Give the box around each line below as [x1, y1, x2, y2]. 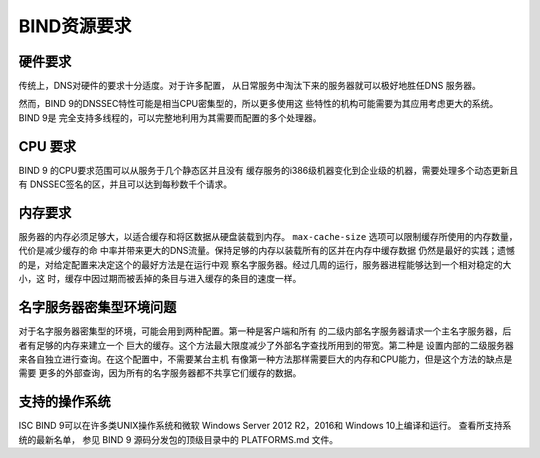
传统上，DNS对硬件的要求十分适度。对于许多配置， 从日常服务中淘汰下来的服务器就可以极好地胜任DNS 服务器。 [18, 80, 482, 92]
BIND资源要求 [18, 15, 132, 37]
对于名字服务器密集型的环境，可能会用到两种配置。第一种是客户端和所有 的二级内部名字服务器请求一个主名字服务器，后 [18, 325, 512, 337]
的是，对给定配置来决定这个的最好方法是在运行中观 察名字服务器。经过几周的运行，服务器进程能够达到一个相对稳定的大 [18, 258, 512, 270]
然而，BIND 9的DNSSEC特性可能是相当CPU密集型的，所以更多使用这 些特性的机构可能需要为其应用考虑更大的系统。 [18, 98, 499, 110]
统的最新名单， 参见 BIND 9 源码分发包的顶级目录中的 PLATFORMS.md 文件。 [18, 433, 339, 445]
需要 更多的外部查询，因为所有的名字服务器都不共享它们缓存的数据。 [18, 367, 302, 379]
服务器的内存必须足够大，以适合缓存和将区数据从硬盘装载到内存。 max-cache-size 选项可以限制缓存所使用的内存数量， [18, 231, 518, 243]
